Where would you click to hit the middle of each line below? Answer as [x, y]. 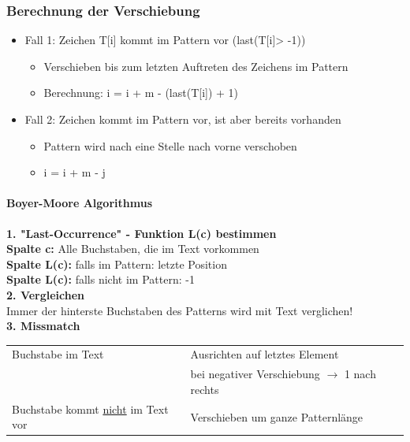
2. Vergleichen [46, 294]
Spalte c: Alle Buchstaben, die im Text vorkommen [133, 249]
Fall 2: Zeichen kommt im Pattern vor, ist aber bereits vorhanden [183, 119]
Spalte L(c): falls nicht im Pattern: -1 [101, 279]
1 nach [360, 374]
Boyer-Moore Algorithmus [79, 203]
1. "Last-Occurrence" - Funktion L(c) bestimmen [142, 233]
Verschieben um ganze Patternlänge [277, 416]
